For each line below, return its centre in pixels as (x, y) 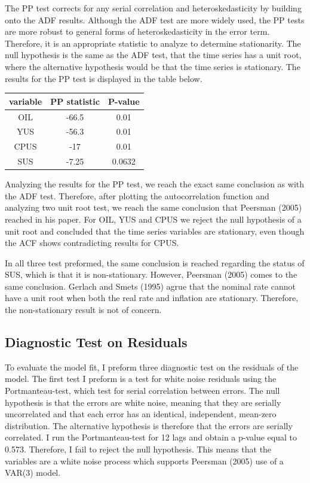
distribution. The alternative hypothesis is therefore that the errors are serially (149, 425)
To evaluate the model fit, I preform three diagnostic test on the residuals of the (152, 367)
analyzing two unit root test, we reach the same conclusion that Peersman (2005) (154, 207)
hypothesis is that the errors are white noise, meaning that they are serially (143, 402)
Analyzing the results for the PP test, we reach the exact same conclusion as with (155, 184)
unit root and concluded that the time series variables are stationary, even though (155, 231)
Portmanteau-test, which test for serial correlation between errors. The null (142, 391)
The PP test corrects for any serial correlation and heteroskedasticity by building (153, 8)
